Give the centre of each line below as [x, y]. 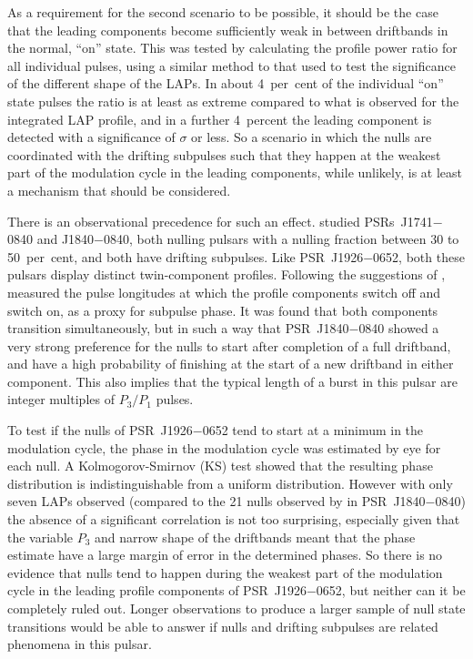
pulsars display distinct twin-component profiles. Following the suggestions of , [226, 274]
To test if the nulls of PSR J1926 [100, 430]
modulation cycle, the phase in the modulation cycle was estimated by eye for [224, 447]
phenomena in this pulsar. [80, 644]
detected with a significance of [91, 137]
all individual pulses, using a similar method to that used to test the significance [231, 65]
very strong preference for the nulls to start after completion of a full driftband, [229, 345]
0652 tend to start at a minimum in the [313, 430]
